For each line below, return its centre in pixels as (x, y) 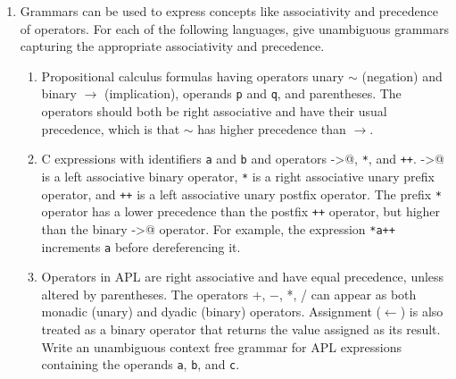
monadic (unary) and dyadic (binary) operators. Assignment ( (211, 312)
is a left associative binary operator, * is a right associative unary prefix (238, 176)
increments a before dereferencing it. (141, 246)
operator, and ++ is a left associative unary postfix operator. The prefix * (241, 194)
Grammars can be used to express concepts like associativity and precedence (229, 11)
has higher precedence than (272, 128)
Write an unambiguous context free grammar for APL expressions (222, 346)
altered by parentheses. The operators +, (153, 294)
